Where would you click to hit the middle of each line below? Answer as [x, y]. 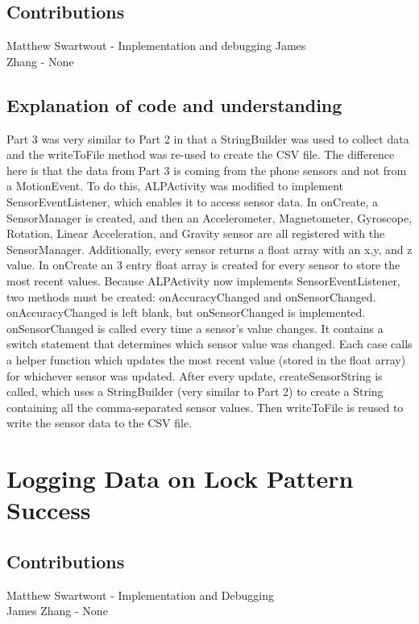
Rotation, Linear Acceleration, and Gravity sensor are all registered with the [196, 233]
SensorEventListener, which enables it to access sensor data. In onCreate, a [193, 201]
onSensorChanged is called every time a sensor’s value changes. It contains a [195, 328]
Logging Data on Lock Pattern [180, 478]
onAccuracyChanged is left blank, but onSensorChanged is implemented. [186, 312]
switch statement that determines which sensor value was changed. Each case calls [209, 344]
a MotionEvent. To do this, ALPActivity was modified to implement [175, 186]
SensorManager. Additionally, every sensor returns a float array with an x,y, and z [209, 249]
